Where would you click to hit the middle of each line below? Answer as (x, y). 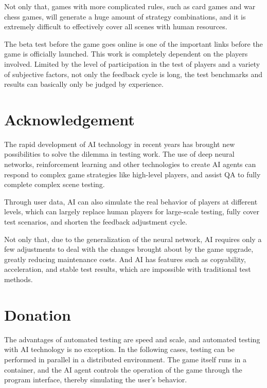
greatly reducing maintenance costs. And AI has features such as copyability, (125, 259)
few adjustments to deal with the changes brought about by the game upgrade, (129, 249)
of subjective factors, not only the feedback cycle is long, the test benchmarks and (133, 74)
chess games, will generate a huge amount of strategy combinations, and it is (125, 16)
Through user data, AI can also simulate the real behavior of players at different (131, 201)
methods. (19, 279)
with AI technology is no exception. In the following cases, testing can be (119, 349)
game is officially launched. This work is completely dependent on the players (126, 54)
